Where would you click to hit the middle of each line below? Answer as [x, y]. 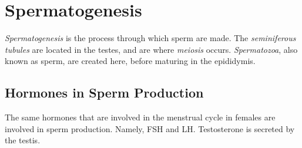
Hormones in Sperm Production [104, 92]
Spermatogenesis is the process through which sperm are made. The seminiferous [150, 38]
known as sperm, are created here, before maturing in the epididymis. [130, 61]
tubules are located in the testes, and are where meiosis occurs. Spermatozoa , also [151, 49]
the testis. [23, 140]
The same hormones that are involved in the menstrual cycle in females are [140, 117]
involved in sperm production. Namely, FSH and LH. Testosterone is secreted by [150, 128]
